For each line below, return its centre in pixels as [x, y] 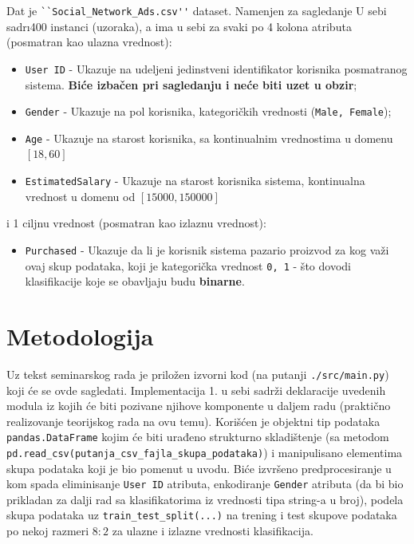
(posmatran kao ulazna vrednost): [89, 42]
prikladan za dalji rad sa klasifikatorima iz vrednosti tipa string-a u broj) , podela [205, 499]
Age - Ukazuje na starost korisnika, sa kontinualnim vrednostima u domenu [209, 138]
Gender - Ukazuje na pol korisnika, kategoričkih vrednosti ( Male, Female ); [208, 111]
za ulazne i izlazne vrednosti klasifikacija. [213, 531]
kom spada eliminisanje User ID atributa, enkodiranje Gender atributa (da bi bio [205, 484]
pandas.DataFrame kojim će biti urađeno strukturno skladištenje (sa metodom [198, 437]
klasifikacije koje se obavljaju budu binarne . [135, 281]
